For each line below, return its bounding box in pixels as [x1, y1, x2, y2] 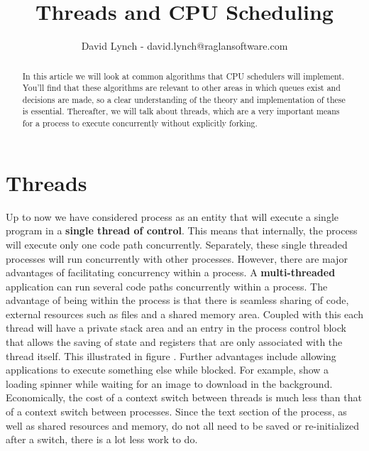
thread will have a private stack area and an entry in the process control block [6, 320, 346, 335]
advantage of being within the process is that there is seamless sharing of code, [6, 293, 349, 308]
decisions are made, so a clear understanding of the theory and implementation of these [22, 93, 346, 105]
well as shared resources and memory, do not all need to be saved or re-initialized [6, 418, 359, 433]
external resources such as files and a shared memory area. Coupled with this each [6, 306, 363, 321]
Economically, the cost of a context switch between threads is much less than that [6, 390, 362, 405]
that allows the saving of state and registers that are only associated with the [6, 335, 343, 349]
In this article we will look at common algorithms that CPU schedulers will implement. [22, 70, 345, 82]
